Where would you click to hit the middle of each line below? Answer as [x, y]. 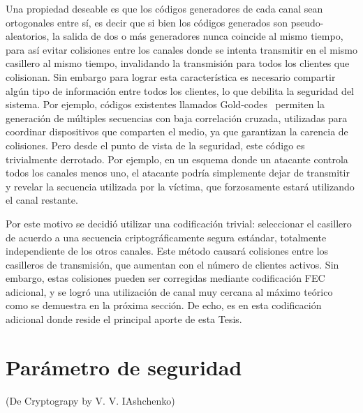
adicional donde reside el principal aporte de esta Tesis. [124, 319]
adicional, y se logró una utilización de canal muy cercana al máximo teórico [169, 291]
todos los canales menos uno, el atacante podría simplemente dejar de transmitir [178, 173]
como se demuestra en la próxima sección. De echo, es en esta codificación [164, 305]
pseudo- [307, 22]
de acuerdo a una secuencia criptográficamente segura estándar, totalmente [166, 237]
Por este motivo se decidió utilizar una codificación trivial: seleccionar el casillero [179, 223]
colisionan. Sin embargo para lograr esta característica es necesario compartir [171, 76]
